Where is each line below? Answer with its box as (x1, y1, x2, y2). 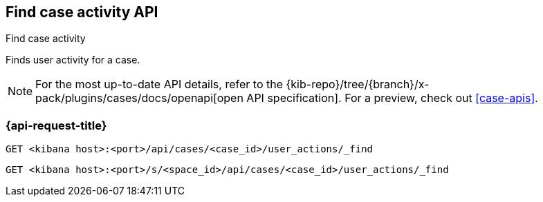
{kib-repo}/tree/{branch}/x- (286, 77, 430, 92)
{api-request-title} (6, 118, 107, 132)
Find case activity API (6, 3, 158, 21)
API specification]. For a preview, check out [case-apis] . (246, 91, 538, 105)
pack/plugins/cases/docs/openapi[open (35, 91, 243, 105)
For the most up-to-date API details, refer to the (35, 77, 284, 92)
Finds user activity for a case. (6, 54, 140, 66)
